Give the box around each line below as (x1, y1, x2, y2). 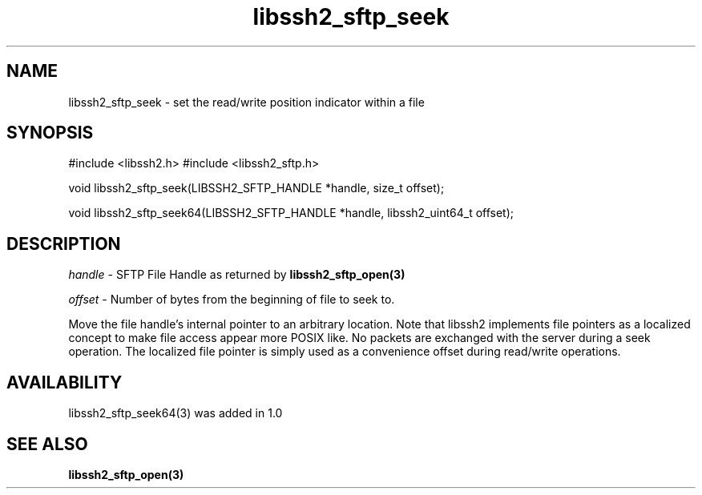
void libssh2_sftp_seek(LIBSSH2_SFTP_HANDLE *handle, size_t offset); (68, 181, 445, 195)
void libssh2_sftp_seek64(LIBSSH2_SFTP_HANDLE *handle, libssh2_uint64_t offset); (68, 206, 514, 220)
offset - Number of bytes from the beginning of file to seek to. (68, 292, 395, 307)
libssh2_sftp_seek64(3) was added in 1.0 (68, 406, 283, 421)
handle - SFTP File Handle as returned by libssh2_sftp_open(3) (68, 268, 405, 282)
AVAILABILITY (6, 372, 123, 392)
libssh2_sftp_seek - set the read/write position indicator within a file (68, 95, 425, 109)
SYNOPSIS (6, 123, 94, 143)
